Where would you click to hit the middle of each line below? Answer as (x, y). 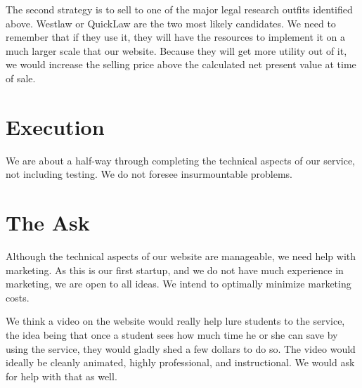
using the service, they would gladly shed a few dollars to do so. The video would (181, 348)
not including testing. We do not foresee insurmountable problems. (149, 174)
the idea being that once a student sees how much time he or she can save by (172, 334)
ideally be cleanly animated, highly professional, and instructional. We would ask (180, 362)
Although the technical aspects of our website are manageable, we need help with (181, 256)
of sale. (21, 78)
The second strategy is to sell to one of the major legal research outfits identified (179, 9)
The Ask (48, 222)
